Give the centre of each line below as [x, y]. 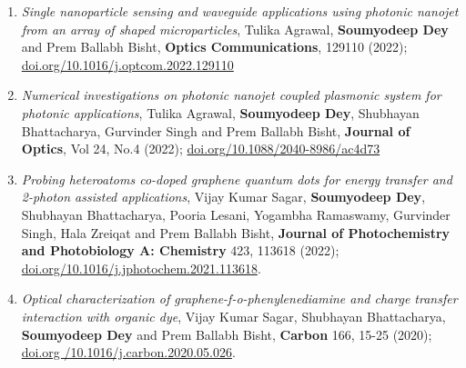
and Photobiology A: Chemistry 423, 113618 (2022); [180, 250]
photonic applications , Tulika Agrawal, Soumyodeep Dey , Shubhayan [220, 112]
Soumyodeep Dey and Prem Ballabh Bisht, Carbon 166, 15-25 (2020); [227, 334]
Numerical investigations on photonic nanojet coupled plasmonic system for [231, 95]
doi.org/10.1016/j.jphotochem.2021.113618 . [141, 268]
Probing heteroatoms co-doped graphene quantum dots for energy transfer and [237, 179]
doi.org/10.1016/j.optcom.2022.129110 [127, 64]
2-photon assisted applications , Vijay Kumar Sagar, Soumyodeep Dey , [223, 197]
